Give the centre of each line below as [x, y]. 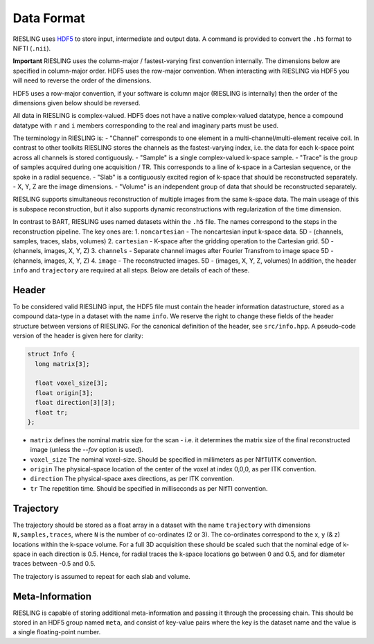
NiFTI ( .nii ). [32, 48]
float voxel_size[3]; [72, 383]
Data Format [49, 18]
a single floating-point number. [57, 632]
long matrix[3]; [62, 364]
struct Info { [51, 354]
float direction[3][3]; [75, 403]
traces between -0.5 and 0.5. [54, 564]
